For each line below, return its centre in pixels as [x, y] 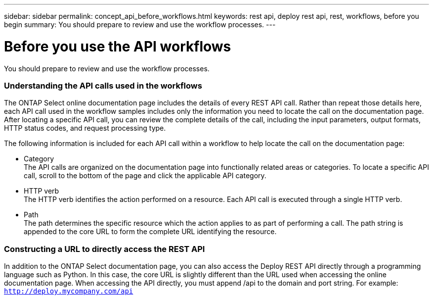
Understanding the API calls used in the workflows [103, 85]
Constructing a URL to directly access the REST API [105, 249]
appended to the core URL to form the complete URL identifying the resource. [150, 232]
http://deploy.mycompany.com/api [69, 291]
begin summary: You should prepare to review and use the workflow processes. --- [140, 25]
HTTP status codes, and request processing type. [85, 128]
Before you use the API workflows [118, 46]
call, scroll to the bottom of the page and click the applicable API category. [145, 176]
